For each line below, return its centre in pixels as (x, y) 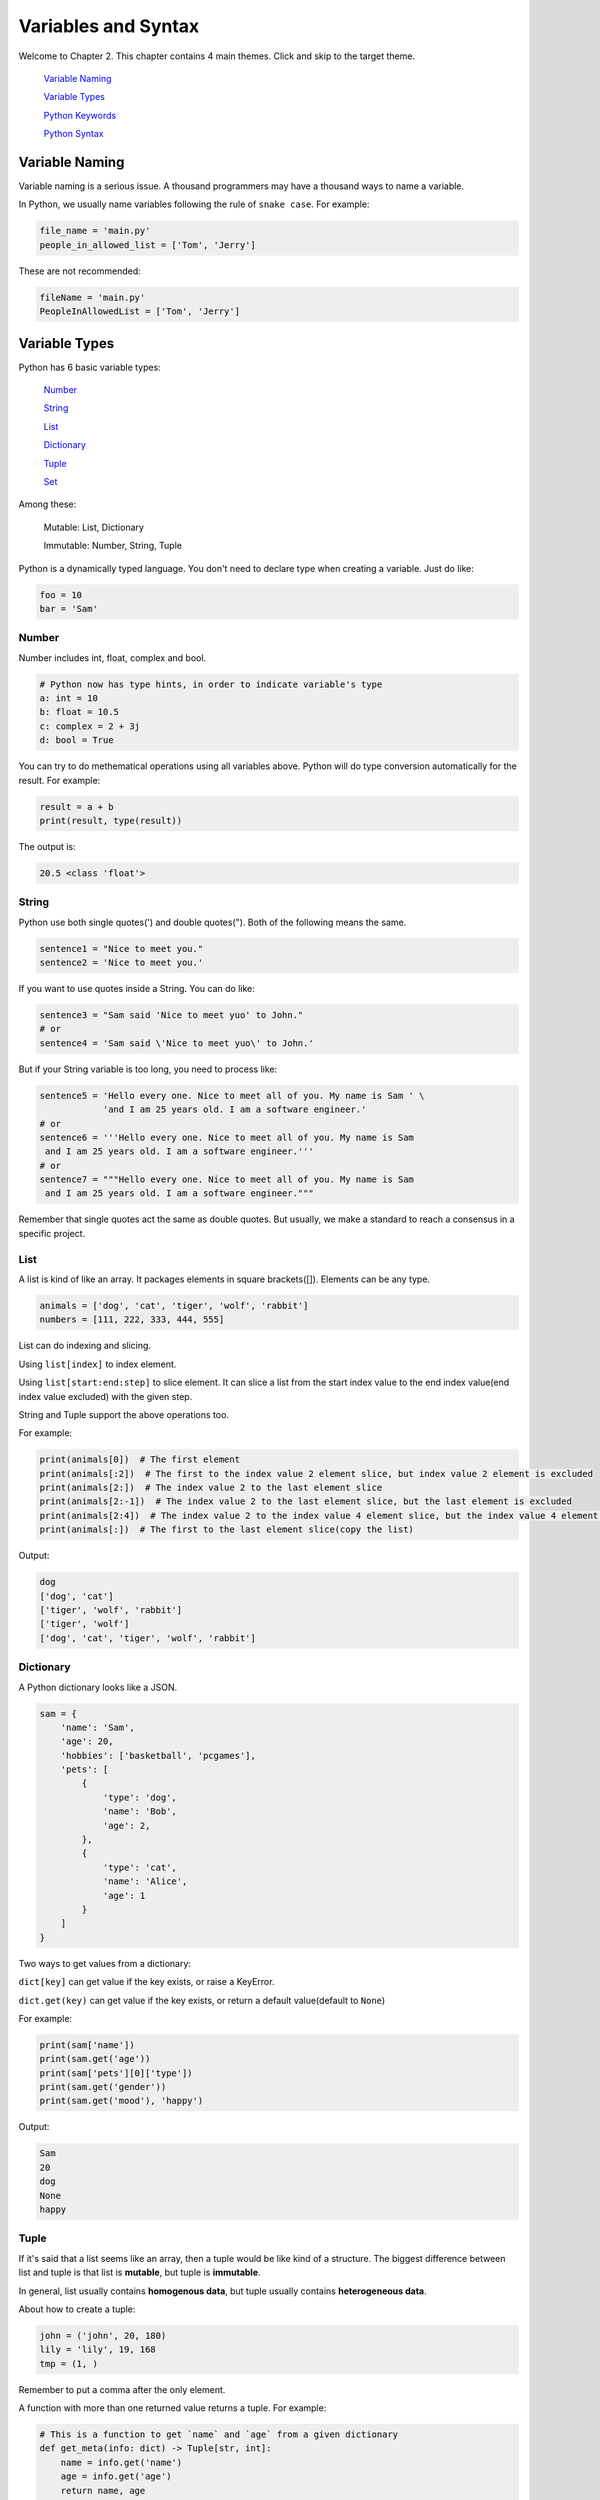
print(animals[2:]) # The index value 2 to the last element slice (211, 1488)
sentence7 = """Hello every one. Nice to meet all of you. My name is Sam (227, 1179)
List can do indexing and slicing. (85, 1346)
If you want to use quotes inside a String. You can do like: (136, 989)
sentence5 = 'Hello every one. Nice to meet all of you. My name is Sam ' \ (232, 1095)
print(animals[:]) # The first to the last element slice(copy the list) (227, 1529)
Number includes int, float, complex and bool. (112, 657)
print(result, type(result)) (111, 820)
